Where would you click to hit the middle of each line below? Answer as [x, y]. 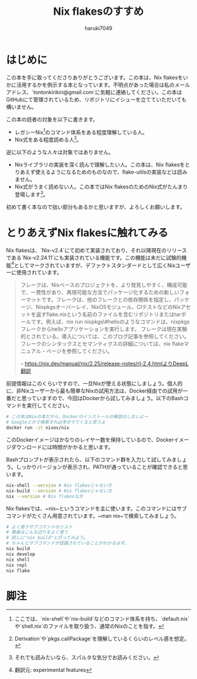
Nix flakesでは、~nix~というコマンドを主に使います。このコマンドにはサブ [96, 508]
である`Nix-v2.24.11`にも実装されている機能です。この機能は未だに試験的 [94, 257]
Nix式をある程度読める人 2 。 [48, 139]
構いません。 [21, 106]
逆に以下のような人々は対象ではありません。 [60, 152]
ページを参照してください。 [79, 351]
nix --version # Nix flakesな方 [45, 496]
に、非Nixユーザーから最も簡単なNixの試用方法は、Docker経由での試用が [94, 391]
